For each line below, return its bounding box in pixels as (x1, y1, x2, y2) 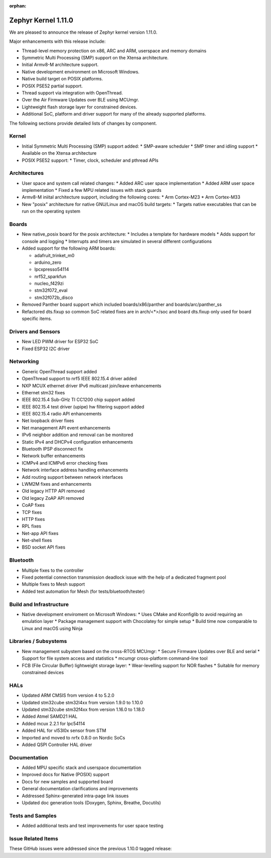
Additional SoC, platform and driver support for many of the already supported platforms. (22, 111, 206, 117)
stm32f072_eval (34, 287, 68, 293)
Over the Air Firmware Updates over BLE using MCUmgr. (22, 97, 140, 103)
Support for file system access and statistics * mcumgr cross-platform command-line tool (22, 656, 208, 662)
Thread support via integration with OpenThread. (22, 90, 123, 96)
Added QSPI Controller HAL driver (22, 741, 92, 747)
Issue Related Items (9, 835, 59, 842)
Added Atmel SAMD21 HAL (22, 713, 78, 719)
